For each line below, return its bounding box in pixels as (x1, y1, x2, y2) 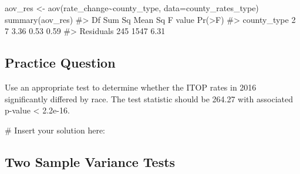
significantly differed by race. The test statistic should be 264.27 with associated (5, 92, 293, 105)
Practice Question (5, 53, 116, 72)
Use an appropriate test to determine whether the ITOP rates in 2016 (5, 81, 257, 93)
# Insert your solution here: (5, 123, 105, 136)
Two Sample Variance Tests (5, 152, 176, 170)
